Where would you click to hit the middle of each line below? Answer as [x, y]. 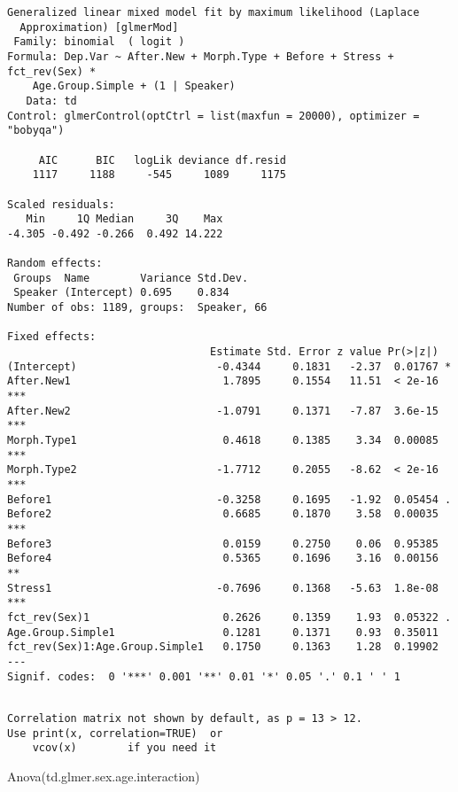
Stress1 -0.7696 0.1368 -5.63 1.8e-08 [223, 588]
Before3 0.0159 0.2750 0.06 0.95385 [223, 544]
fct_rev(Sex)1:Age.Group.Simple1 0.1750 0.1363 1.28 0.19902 [223, 647]
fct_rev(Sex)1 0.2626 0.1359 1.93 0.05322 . [229, 617]
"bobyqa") [36, 131]
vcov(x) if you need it [124, 748]
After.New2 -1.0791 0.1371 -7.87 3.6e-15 [223, 411]
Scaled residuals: [61, 204]
